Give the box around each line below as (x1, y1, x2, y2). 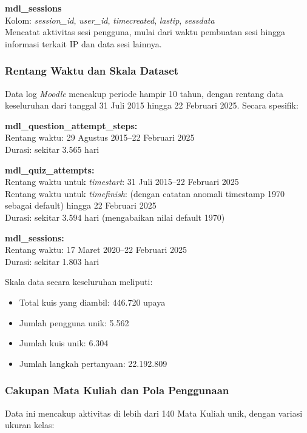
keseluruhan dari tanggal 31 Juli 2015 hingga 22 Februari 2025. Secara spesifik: (5, 99, 299, 112)
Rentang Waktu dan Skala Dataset (5, 63, 179, 78)
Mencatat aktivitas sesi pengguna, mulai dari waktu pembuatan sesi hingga (5, 25, 286, 38)
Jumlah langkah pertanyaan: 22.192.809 (19, 357, 167, 369)
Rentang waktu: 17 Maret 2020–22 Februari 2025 (5, 243, 187, 256)
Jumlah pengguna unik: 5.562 (19, 316, 129, 329)
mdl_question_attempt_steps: (5, 119, 138, 132)
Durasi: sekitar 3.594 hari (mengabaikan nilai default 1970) (5, 210, 225, 223)
